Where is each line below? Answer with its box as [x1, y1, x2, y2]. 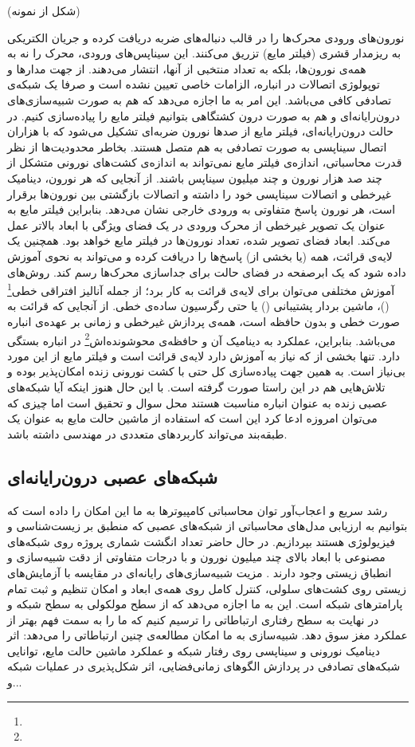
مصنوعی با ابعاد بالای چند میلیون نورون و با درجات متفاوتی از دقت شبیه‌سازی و [7, 548, 386, 565]
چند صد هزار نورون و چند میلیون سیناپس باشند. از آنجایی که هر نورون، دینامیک [7, 169, 382, 186]
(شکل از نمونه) [7, 2, 80, 18]
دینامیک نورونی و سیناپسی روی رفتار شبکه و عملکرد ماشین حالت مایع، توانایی [7, 642, 380, 659]
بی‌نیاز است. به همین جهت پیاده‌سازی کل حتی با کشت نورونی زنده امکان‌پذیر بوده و [7, 363, 405, 379]
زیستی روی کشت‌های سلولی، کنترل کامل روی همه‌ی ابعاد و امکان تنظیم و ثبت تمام [7, 580, 406, 596]
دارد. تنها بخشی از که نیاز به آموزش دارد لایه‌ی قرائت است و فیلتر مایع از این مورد [7, 347, 401, 364]
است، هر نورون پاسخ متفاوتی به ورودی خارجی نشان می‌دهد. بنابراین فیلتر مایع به [7, 201, 396, 218]
